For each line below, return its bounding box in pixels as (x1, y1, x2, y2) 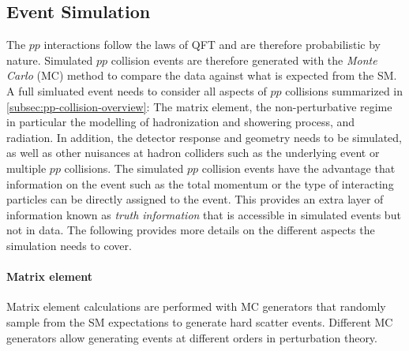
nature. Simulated (6, 51, 93, 68)
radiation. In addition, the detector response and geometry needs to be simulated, (6, 129, 402, 145)
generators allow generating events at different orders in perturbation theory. (6, 329, 377, 345)
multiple (6, 159, 47, 176)
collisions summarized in (285, 82, 403, 99)
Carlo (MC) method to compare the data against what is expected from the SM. (6, 67, 397, 84)
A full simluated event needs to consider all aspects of (6, 82, 267, 99)
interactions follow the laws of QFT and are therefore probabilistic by (43, 36, 381, 53)
